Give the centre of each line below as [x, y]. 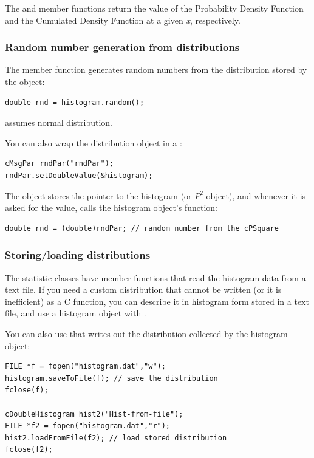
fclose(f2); [29, 450]
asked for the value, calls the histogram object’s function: [111, 207]
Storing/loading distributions [78, 255]
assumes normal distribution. [59, 122]
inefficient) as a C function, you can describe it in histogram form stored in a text [157, 301]
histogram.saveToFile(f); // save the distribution [111, 378]
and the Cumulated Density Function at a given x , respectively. [123, 20]
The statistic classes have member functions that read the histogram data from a [155, 277]
